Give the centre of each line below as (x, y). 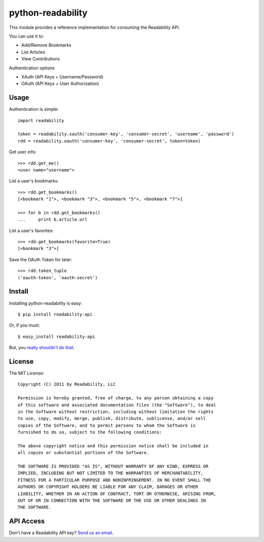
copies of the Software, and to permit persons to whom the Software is (107, 425)
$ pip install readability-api (55, 314)
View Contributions (41, 59)
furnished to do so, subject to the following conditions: (90, 432)
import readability (41, 120)
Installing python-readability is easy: (46, 303)
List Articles (33, 52)
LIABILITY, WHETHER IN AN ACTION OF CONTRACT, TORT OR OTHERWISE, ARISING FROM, (117, 494)
